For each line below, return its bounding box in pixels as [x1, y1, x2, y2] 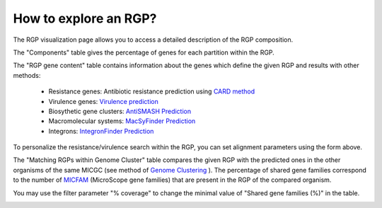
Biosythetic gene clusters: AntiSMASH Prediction [48, 107, 192, 115]
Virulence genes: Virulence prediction [48, 97, 158, 105]
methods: [13, 71, 41, 79]
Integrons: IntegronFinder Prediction [48, 127, 154, 135]
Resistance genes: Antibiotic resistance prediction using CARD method [48, 87, 255, 96]
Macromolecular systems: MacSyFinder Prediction [48, 117, 196, 125]
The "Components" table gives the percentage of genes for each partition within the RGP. [13, 48, 275, 57]
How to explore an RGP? [13, 11, 157, 26]
